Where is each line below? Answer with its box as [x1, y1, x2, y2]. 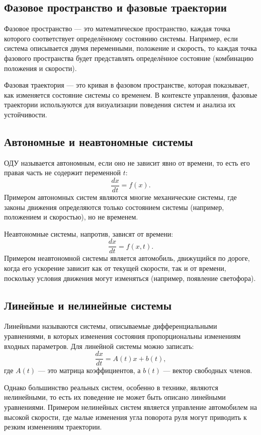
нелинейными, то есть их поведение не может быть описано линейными [4, 392, 226, 402]
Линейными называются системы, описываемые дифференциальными [4, 321, 217, 331]
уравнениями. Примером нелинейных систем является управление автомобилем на [4, 402, 257, 412]
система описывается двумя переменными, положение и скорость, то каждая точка [4, 43, 257, 53]
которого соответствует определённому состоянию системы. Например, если [4, 33, 238, 43]
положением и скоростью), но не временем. [4, 211, 138, 222]
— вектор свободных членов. [163, 365, 252, 376]
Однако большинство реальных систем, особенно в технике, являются [4, 382, 218, 392]
